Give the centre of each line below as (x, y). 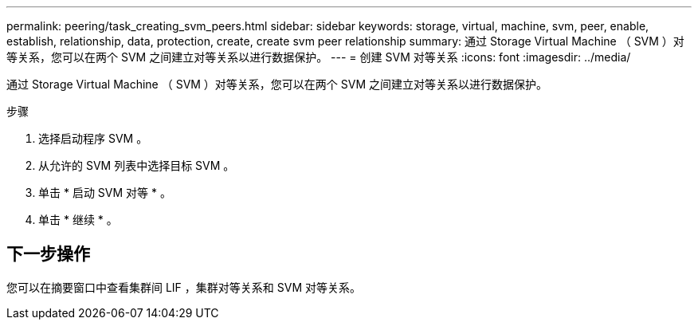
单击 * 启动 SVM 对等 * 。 (105, 192)
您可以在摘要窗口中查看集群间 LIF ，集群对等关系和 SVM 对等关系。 (184, 287)
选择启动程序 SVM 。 (93, 138)
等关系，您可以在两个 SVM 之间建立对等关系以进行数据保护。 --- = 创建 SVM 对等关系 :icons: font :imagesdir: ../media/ (319, 57)
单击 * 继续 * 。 (78, 220)
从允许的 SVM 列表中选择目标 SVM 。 (137, 165)
